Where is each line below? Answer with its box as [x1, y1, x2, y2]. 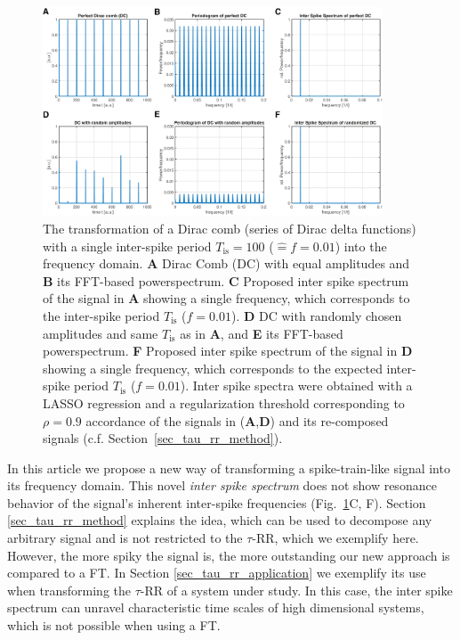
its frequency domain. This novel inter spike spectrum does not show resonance [7, 476, 437, 495]
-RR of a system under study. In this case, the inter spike [140, 580, 453, 599]
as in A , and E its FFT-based [180, 324, 343, 342]
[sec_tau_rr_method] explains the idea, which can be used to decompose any [7, 511, 432, 529]
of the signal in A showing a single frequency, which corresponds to [43, 289, 410, 308]
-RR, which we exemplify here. [252, 529, 419, 547]
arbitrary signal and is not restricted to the [7, 529, 243, 547]
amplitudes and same [43, 324, 158, 342]
